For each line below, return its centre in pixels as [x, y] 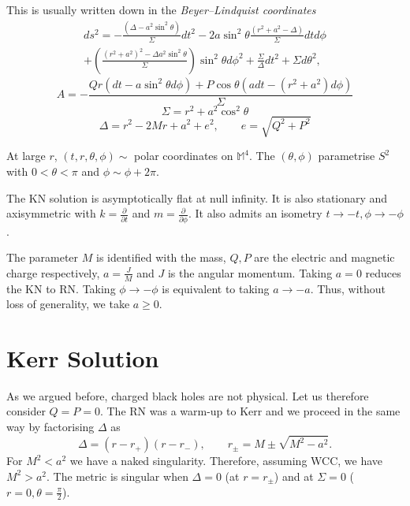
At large [26, 156]
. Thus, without [348, 288]
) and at [294, 476]
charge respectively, [53, 272]
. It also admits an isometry [255, 213]
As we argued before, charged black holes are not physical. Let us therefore [188, 395]
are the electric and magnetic [324, 257]
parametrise [347, 156]
